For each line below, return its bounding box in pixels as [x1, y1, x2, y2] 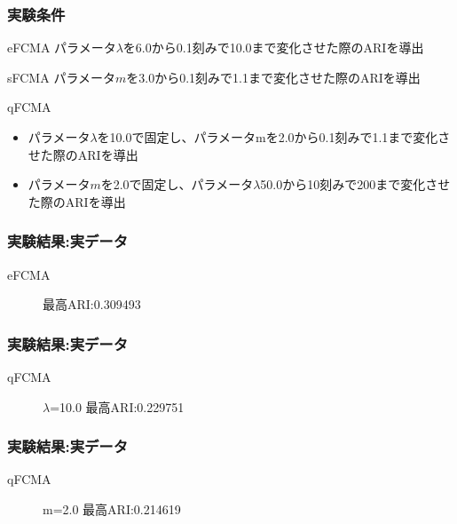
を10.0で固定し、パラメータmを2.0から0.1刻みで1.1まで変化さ [97, 128, 451, 146]
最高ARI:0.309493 [43, 295, 141, 314]
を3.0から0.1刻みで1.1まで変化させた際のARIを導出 [126, 67, 421, 86]
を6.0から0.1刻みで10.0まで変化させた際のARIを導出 [122, 38, 424, 57]
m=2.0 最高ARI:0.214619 [43, 500, 181, 518]
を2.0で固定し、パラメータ [100, 175, 254, 194]
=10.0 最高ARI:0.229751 [50, 397, 185, 416]
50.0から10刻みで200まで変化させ [260, 175, 451, 194]
